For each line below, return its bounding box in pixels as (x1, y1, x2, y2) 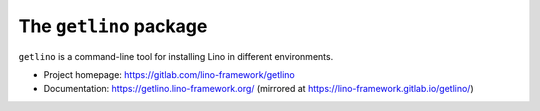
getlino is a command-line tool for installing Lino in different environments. (18, 50, 334, 62)
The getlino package (18, 15, 208, 37)
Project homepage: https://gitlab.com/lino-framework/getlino (43, 68, 295, 80)
